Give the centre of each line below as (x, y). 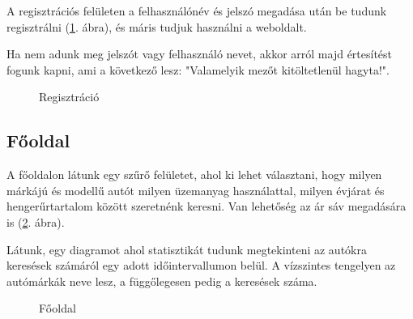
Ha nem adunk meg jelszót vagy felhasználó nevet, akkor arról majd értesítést (200, 54)
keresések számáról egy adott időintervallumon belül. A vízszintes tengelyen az (201, 265)
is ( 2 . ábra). (36, 221)
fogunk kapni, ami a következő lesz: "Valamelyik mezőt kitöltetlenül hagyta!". (198, 69)
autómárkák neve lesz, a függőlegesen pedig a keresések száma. (162, 281)
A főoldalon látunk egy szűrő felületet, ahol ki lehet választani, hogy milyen (194, 174)
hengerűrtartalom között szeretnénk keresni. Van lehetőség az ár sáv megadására (206, 206)
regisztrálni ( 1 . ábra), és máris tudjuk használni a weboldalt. (157, 26)
